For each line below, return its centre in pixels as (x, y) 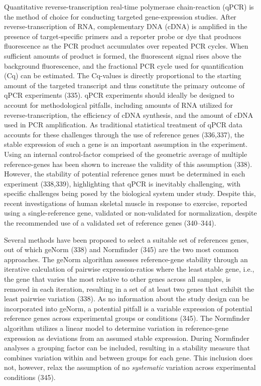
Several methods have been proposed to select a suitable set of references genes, (126, 239)
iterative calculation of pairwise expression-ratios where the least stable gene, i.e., (129, 269)
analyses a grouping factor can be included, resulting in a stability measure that (127, 348)
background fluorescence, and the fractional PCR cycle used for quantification (124, 65)
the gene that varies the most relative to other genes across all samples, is (117, 279)
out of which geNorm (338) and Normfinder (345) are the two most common (121, 249)
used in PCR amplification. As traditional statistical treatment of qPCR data (123, 125)
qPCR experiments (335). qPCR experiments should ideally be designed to (119, 95)
